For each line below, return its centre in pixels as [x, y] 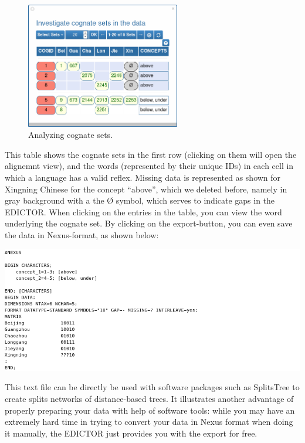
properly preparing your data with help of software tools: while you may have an [150, 410]
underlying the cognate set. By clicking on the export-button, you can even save [149, 223]
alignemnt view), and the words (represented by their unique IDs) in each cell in [149, 166]
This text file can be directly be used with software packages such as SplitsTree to [152, 387]
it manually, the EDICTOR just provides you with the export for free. [131, 433]
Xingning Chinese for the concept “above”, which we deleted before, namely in [146, 189]
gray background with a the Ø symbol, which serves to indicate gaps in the [140, 200]
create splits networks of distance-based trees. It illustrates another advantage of [149, 399]
